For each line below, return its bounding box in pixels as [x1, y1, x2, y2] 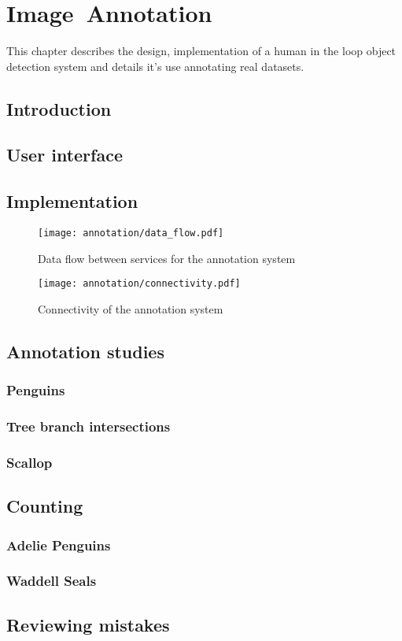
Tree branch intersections [6, 417, 171, 436]
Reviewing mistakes [6, 612, 170, 636]
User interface [6, 143, 123, 167]
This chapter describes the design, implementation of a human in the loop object [6, 43, 396, 59]
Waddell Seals [6, 571, 97, 591]
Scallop [6, 452, 53, 472]
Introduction [6, 96, 112, 120]
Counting [6, 494, 83, 518]
